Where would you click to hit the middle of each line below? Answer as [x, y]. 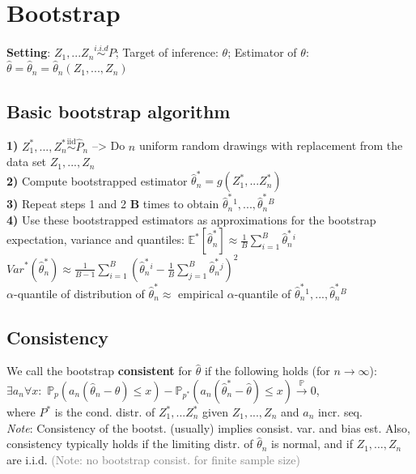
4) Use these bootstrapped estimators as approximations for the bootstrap [191, 219]
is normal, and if [312, 444]
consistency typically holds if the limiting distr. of [130, 444]
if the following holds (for [267, 371]
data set [27, 162]
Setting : [29, 52]
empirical [201, 293]
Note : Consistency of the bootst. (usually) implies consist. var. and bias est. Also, [208, 427]
